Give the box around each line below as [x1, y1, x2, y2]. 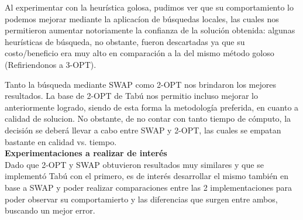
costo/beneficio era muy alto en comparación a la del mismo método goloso [5, 47, 274, 59]
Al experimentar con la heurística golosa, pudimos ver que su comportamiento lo [5, 1, 294, 13]
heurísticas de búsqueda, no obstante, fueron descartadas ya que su [5, 35, 245, 47]
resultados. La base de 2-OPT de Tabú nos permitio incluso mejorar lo [5, 90, 258, 102]
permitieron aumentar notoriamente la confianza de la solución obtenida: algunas [5, 24, 295, 36]
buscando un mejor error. [5, 204, 95, 216]
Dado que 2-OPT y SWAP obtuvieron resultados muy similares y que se [5, 158, 264, 170]
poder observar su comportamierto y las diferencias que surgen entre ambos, [5, 192, 278, 205]
